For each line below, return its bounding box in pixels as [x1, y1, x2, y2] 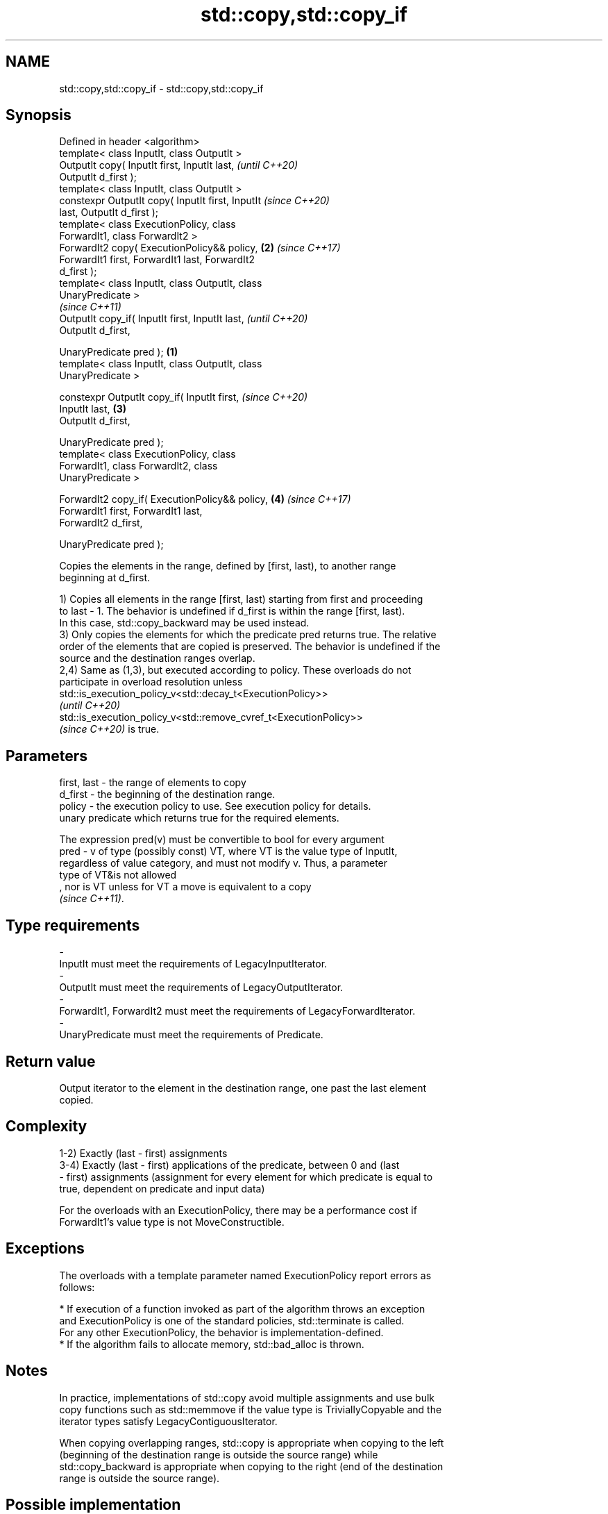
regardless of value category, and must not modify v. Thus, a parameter [59, 857, 388, 870]
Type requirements [6, 916, 140, 934]
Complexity [6, 1117, 87, 1135]
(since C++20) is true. [59, 723, 160, 735]
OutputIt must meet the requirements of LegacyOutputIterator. [59, 981, 344, 994]
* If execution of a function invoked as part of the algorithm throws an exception [59, 1302, 425, 1315]
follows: [59, 1281, 95, 1293]
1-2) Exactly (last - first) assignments [59, 1147, 228, 1159]
